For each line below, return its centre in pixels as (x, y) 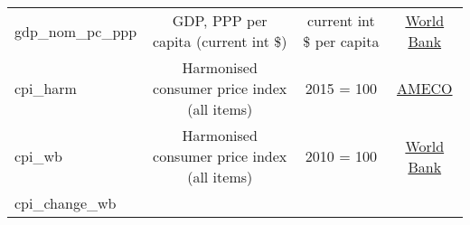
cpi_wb (38, 156)
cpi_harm (46, 88)
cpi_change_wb (66, 203)
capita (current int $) (220, 41)
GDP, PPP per (220, 20)
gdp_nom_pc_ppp (76, 31)
